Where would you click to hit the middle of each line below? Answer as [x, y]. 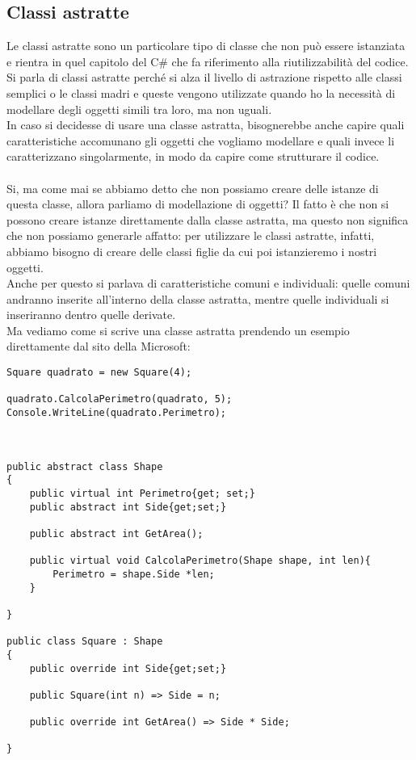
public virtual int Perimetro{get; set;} [142, 493]
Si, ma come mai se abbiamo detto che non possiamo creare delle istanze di [193, 188]
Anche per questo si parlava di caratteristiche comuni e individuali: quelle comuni [208, 283]
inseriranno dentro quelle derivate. [91, 315]
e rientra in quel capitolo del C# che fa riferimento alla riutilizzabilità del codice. [208, 61]
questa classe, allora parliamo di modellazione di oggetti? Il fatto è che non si [198, 204]
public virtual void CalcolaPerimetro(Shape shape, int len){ [200, 561]
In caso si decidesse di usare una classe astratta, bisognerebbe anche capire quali [206, 125]
